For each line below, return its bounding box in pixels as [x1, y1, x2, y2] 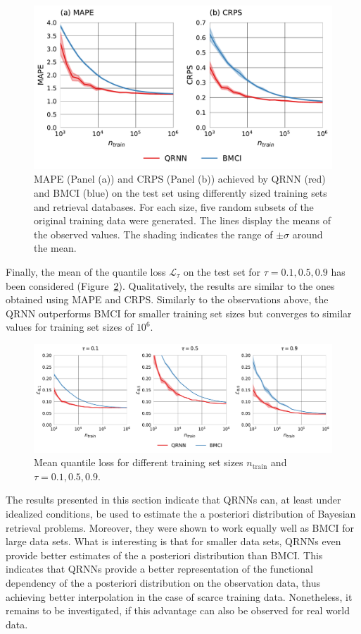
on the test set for [183, 264, 261, 279]
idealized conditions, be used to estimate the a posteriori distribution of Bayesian [6, 506, 356, 520]
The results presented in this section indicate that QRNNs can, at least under [6, 492, 341, 507]
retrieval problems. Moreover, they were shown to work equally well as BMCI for [6, 520, 354, 535]
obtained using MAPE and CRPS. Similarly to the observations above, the [6, 292, 329, 307]
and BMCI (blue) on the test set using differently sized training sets [34, 185, 327, 200]
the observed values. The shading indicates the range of [34, 226, 273, 241]
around [292, 226, 323, 241]
